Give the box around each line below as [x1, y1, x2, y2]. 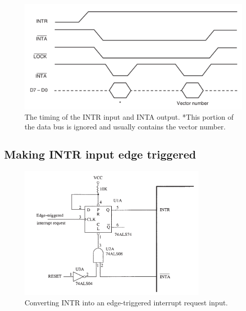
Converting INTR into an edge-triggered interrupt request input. [25, 297, 228, 307]
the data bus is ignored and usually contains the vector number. [25, 121, 226, 132]
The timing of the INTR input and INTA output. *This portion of [25, 111, 234, 122]
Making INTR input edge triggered [4, 146, 196, 162]
